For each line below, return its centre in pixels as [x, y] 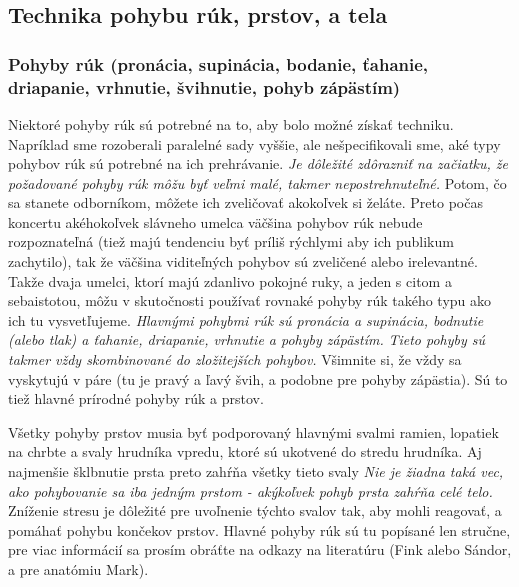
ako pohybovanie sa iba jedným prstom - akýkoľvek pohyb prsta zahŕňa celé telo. [250, 490]
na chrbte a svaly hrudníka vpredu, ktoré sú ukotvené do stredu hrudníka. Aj [245, 451]
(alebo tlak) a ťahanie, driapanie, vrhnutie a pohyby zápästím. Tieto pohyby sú [247, 339]
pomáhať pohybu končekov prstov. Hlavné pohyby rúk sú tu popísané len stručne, [259, 529]
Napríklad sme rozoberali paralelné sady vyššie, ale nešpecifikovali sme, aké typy [254, 143]
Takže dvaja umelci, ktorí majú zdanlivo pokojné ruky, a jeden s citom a [230, 280]
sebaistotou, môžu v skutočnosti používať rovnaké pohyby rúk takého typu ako [250, 300]
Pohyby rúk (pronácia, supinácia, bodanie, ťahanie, [218, 63]
